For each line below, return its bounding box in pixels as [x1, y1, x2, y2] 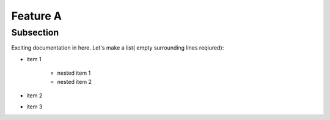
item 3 [26, 103, 43, 110]
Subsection [11, 27, 59, 38]
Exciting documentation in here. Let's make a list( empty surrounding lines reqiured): [11, 44, 224, 51]
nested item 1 [57, 69, 91, 77]
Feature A [11, 9, 62, 23]
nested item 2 [57, 78, 92, 85]
